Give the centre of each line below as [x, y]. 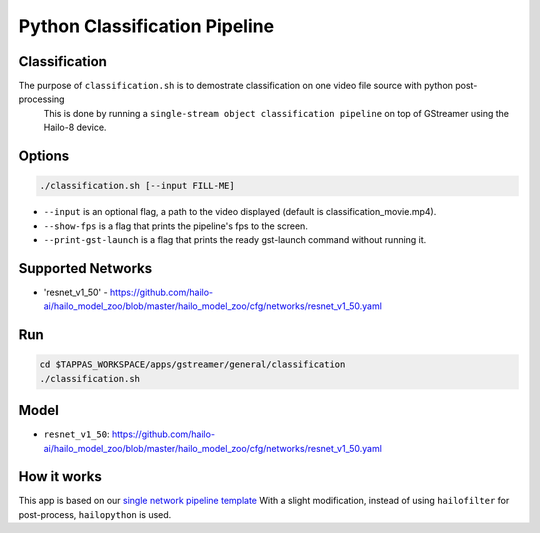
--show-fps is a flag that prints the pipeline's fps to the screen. [176, 226]
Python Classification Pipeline [146, 26]
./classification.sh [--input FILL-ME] [137, 186]
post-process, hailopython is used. [95, 514]
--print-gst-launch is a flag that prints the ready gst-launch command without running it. [235, 239]
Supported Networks [85, 268]
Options [44, 156]
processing [41, 99]
